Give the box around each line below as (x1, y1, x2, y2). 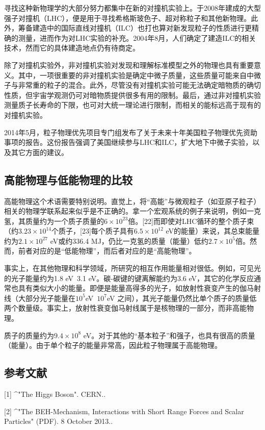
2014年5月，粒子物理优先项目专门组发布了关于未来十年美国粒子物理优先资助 (4, 127, 257, 137)
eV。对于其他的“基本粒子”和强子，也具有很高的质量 (83, 330, 255, 340)
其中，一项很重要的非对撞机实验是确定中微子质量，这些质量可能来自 (18, 69, 247, 80)
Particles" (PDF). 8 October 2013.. (4, 416, 113, 426)
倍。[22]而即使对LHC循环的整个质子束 (128, 215, 254, 226)
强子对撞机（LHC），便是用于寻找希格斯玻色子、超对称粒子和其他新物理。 (4, 12, 251, 23)
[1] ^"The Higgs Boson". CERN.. (4, 389, 106, 399)
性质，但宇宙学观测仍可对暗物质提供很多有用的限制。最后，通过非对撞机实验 (4, 89, 261, 100)
